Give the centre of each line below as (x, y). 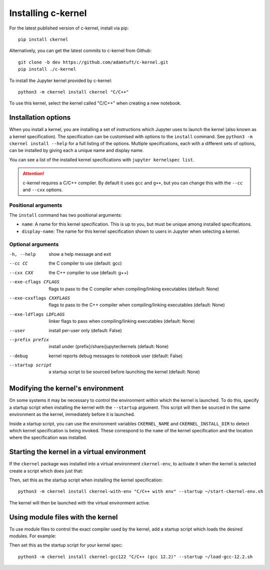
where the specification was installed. (48, 437)
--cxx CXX (21, 272)
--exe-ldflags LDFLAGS (37, 314)
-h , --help (22, 254)
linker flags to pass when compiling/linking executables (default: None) (122, 321)
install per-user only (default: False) (85, 330)
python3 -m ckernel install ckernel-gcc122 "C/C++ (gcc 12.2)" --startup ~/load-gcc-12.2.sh (135, 556)
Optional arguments (34, 244)
